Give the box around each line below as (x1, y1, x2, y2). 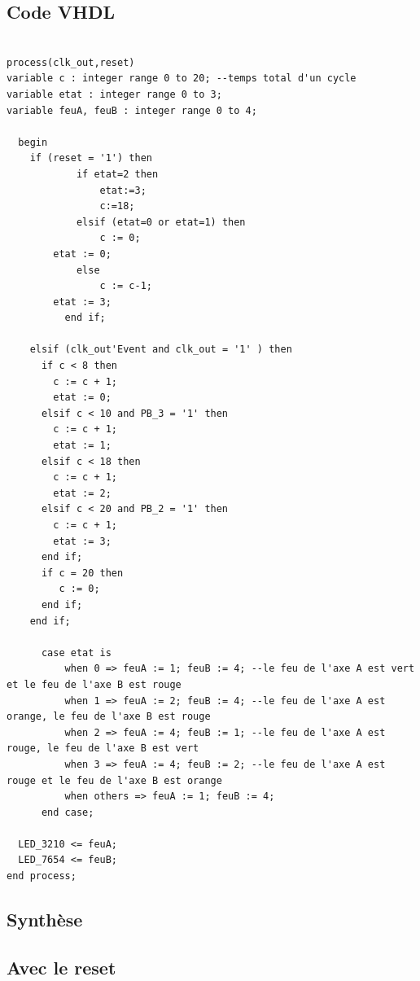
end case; (41, 806, 94, 818)
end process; (7, 870, 77, 882)
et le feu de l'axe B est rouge (7, 678, 182, 690)
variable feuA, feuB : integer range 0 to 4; (7, 104, 257, 116)
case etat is (41, 646, 112, 659)
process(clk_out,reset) (7, 56, 135, 68)
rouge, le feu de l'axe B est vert (7, 742, 199, 755)
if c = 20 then (41, 567, 124, 579)
